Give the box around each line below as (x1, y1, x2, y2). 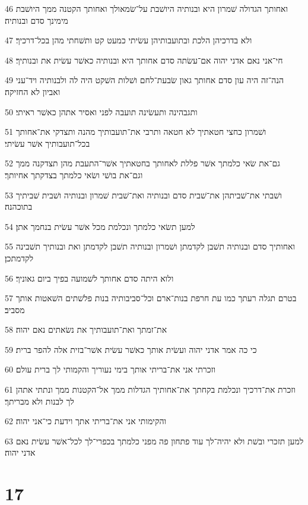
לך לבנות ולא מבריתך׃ (5, 394, 74, 407)
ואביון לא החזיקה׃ (5, 85, 61, 97)
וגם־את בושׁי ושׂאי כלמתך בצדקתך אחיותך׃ (5, 168, 143, 181)
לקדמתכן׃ (5, 251, 34, 264)
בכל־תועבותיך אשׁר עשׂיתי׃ (5, 137, 90, 149)
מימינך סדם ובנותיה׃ (5, 14, 68, 26)
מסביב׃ (5, 303, 25, 315)
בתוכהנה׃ (5, 200, 33, 213)
